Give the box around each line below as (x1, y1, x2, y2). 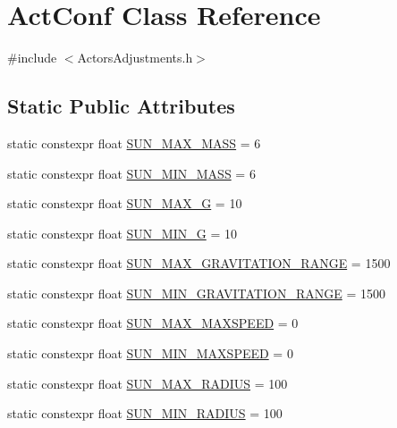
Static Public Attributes (7, 92, 235, 120)
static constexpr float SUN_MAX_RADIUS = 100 (7, 373, 288, 392)
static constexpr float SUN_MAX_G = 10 (7, 194, 242, 213)
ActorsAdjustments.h (77, 48, 193, 67)
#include (7, 48, 57, 67)
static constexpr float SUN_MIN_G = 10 (7, 223, 237, 242)
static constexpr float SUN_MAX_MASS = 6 (7, 133, 261, 152)
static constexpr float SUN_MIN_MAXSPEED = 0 (7, 344, 293, 363)
